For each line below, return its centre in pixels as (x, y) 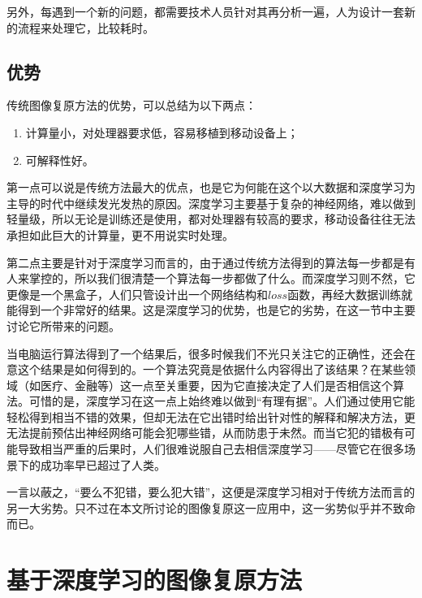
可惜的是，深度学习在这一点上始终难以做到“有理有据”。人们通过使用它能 (222, 401)
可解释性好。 (60, 160)
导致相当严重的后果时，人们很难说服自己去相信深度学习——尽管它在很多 (211, 449)
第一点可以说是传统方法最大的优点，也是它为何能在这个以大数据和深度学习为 (211, 187)
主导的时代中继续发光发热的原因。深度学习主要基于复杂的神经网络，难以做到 (211, 203)
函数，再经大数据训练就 (350, 294)
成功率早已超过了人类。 (103, 464)
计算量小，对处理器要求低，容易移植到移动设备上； (162, 132)
